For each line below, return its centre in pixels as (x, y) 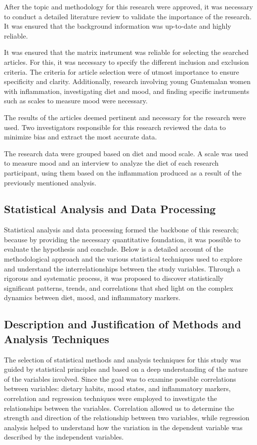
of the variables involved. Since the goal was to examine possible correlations (120, 378)
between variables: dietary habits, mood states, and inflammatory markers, (117, 388)
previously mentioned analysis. (50, 182)
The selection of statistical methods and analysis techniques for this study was (123, 359)
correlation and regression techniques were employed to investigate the (110, 398)
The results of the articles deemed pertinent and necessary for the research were (125, 117)
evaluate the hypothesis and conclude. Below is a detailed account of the (114, 249)
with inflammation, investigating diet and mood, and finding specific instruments (127, 91)
